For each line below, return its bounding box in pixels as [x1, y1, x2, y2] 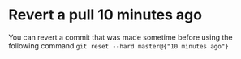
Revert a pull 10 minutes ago [8, 6, 203, 24]
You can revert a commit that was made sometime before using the [8, 32, 233, 42]
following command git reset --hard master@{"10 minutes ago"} [8, 40, 229, 50]
